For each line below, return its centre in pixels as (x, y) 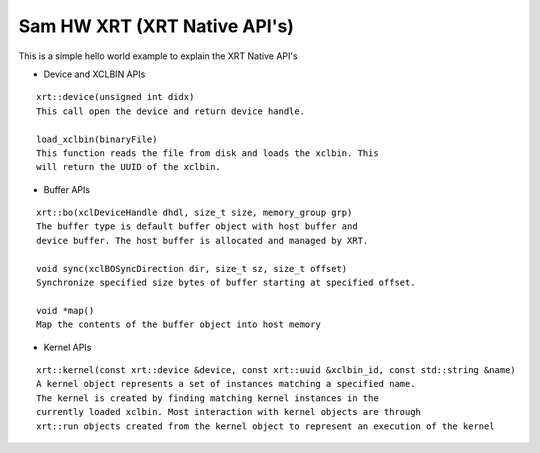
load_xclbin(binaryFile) (97, 139)
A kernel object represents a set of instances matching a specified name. (226, 384)
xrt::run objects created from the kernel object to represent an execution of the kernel (265, 426)
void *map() (65, 310)
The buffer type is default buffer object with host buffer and (197, 226)
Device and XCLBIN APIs (94, 74)
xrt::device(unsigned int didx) (115, 97)
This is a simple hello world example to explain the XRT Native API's (158, 56)
